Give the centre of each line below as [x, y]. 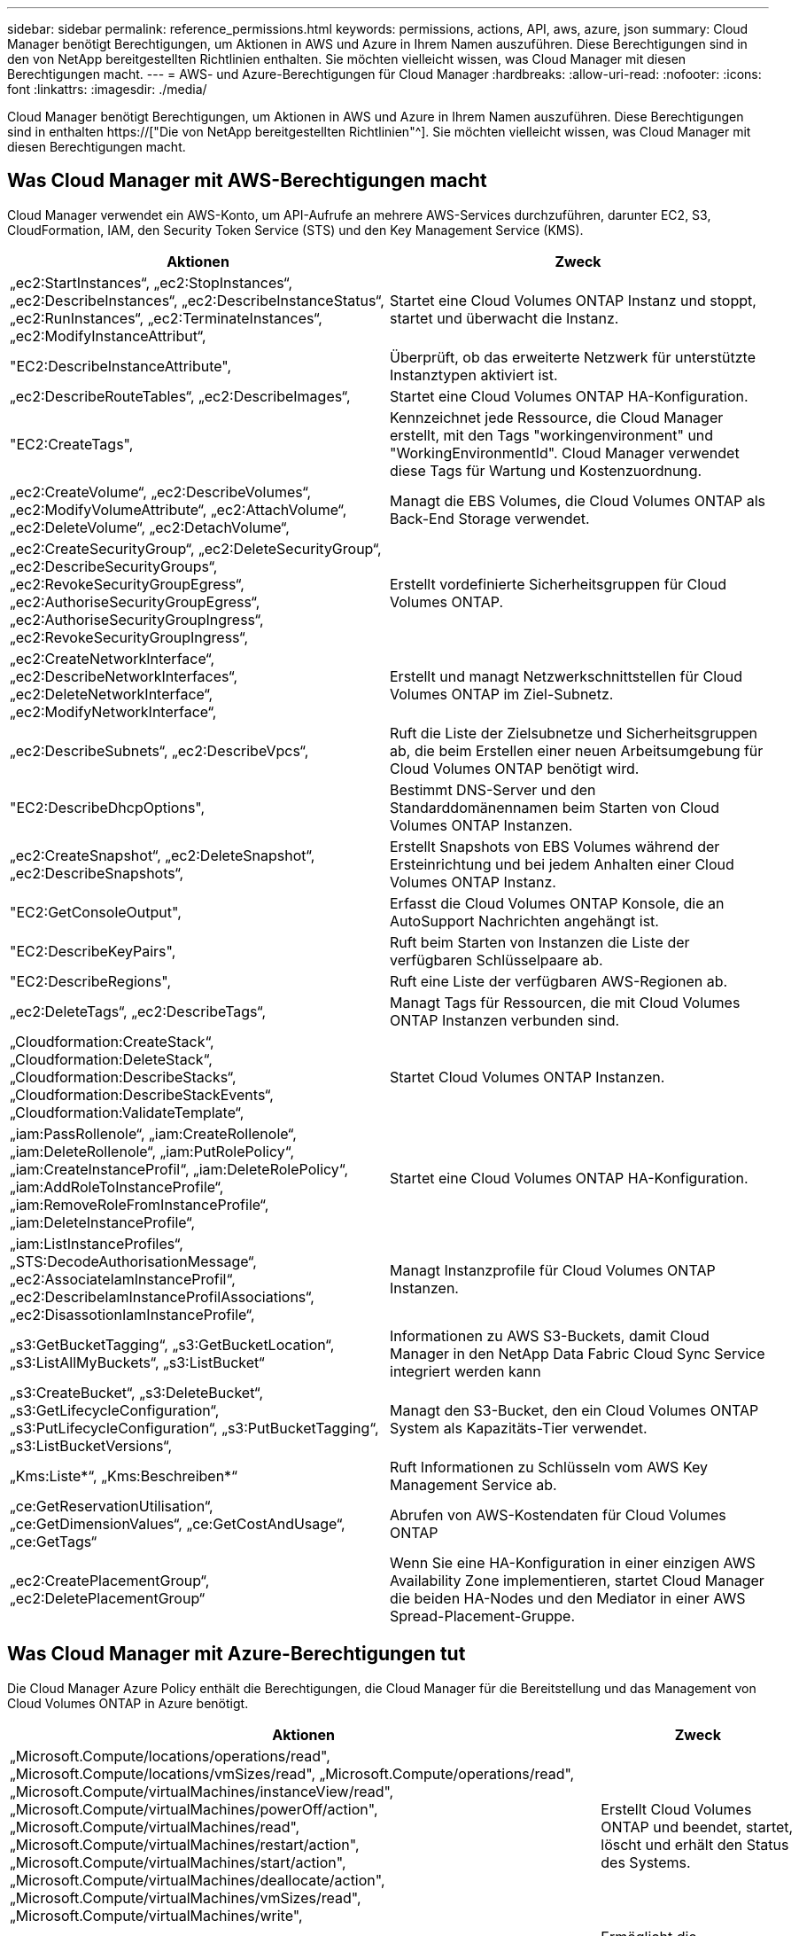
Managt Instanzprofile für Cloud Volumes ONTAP [553, 1270]
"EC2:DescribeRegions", [91, 981]
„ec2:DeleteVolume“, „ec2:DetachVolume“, [150, 527]
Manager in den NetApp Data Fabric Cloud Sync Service [578, 1353]
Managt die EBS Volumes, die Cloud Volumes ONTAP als [578, 500]
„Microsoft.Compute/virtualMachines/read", [155, 1827]
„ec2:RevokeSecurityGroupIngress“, [129, 637]
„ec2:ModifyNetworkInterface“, [113, 711]
